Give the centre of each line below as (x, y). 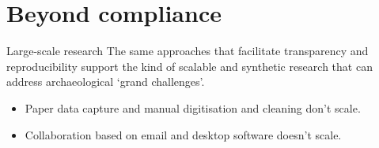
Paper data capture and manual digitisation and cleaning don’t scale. (193, 107)
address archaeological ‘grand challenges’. (106, 81)
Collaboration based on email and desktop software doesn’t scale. (183, 134)
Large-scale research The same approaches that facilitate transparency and (188, 51)
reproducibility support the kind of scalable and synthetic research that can (189, 66)
